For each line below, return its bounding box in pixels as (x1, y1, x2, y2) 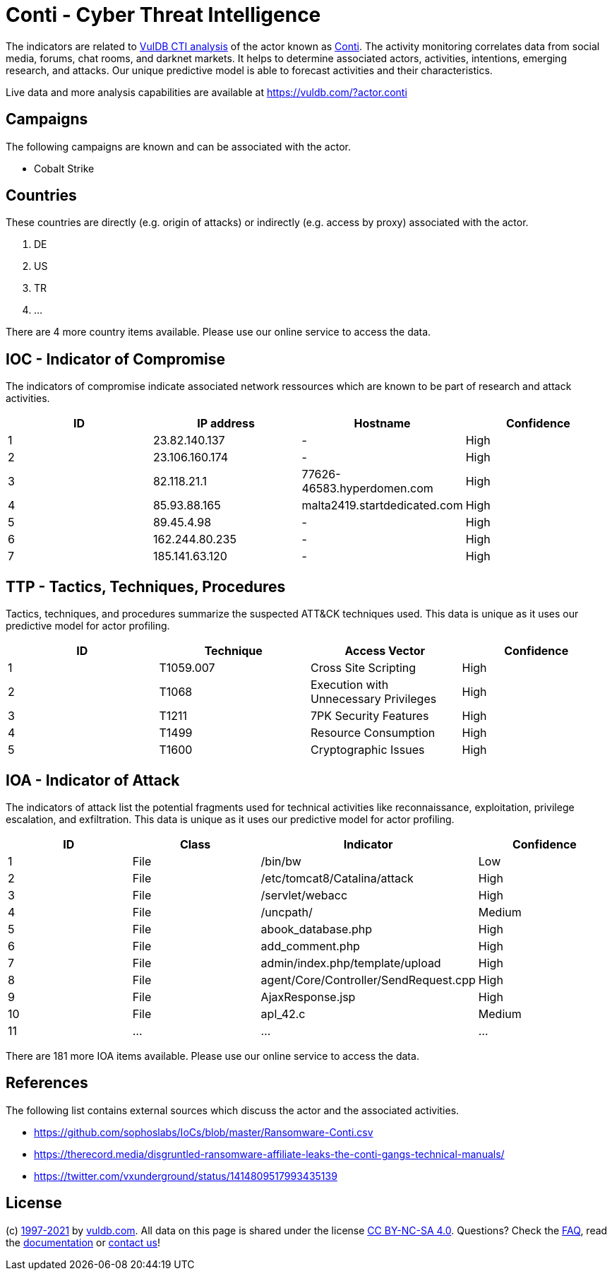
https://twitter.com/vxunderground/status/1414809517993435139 (34, 1169, 337, 1182)
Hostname (354, 416, 411, 431)
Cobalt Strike (34, 162, 95, 175)
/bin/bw (260, 853, 301, 868)
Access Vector (344, 644, 426, 658)
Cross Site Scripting (311, 661, 416, 675)
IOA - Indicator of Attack (6, 771, 180, 789)
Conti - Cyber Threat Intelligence (6, 3, 321, 27)
